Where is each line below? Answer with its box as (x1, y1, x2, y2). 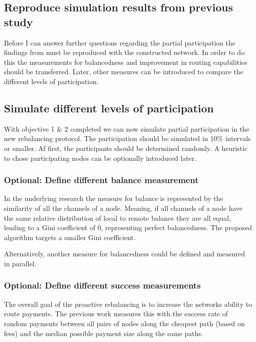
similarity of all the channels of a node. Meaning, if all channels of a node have (4, 202, 243, 213)
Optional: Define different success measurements (4, 279, 201, 292)
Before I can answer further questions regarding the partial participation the (4, 37, 236, 48)
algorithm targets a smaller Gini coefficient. (4, 232, 136, 242)
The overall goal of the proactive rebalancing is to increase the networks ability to (4, 298, 252, 309)
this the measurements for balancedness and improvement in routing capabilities (4, 56, 248, 67)
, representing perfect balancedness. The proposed (101, 222, 252, 233)
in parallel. (4, 258, 37, 268)
